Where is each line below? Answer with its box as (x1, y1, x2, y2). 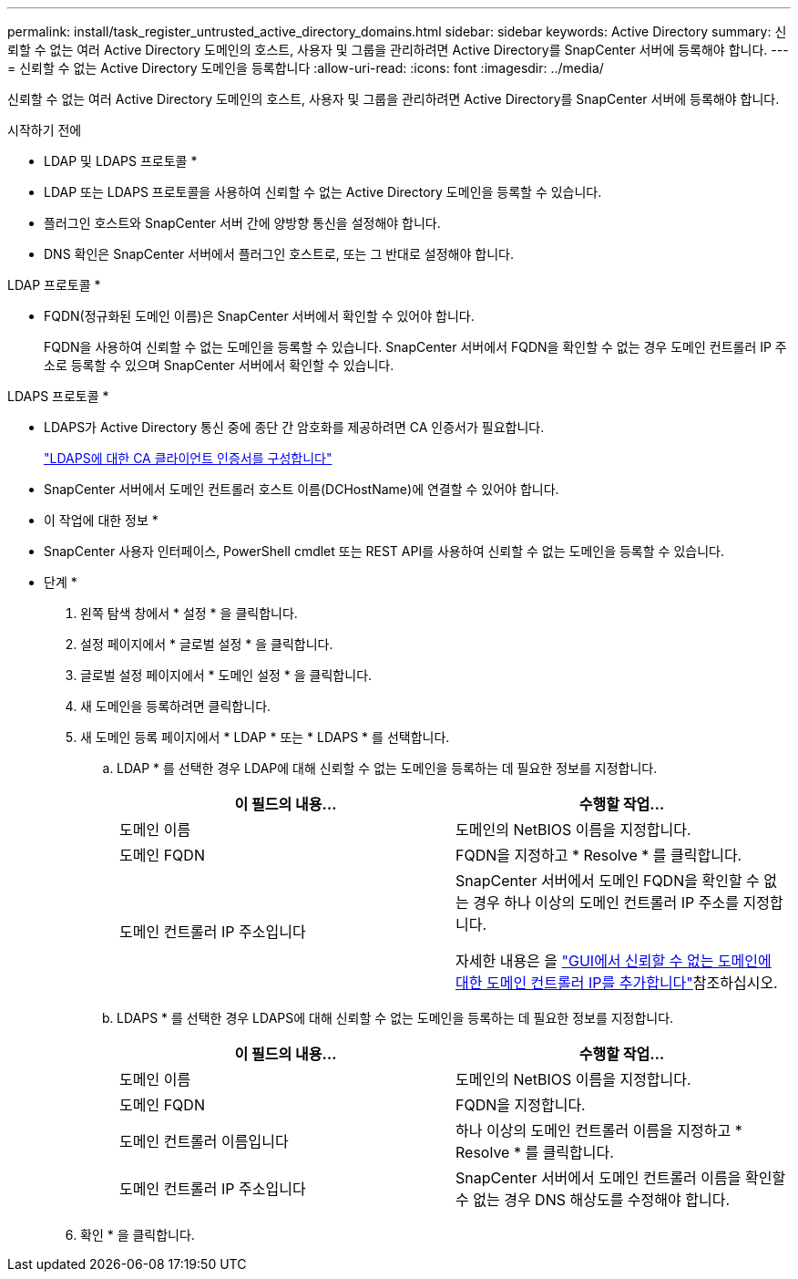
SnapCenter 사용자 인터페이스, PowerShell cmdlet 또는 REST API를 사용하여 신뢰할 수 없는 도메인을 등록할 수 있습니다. (44, 543, 724, 559)
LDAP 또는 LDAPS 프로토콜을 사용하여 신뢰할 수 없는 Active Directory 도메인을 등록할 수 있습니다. (44, 184, 602, 200)
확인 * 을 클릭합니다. (80, 1227, 195, 1243)
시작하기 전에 (7, 122, 82, 138)
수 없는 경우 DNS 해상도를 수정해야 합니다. (455, 1191, 730, 1209)
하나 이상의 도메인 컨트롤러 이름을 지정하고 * (455, 1121, 742, 1140)
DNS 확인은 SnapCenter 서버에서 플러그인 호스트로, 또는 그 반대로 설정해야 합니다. (44, 246, 514, 262)
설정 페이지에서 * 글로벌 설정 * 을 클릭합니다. (80, 636, 333, 652)
